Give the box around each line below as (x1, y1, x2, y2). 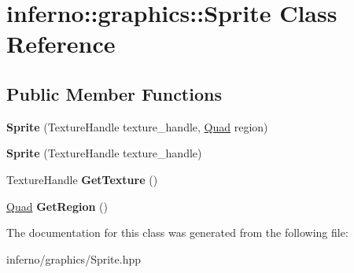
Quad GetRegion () (6, 197, 108, 214)
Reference (6, 28, 116, 60)
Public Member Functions (6, 81, 222, 105)
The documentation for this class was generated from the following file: (6, 224, 348, 241)
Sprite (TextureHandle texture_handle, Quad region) (6, 118, 268, 135)
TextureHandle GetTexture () (6, 171, 158, 187)
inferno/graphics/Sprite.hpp (6, 250, 141, 267)
